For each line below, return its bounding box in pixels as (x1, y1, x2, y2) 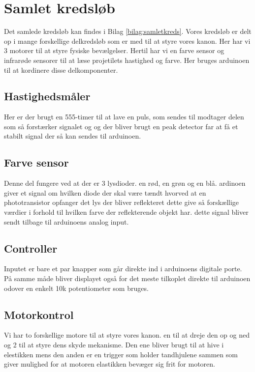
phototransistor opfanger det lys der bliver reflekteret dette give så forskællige (4, 197, 239, 207)
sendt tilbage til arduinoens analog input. (4, 216, 129, 227)
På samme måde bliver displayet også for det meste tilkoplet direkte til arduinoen (4, 273, 251, 284)
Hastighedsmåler (4, 88, 91, 104)
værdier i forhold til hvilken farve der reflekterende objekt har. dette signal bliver (4, 207, 249, 217)
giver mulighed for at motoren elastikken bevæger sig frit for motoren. (4, 359, 215, 369)
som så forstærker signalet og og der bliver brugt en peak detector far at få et (4, 121, 238, 131)
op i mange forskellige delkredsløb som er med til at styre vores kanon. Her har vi (4, 35, 251, 46)
